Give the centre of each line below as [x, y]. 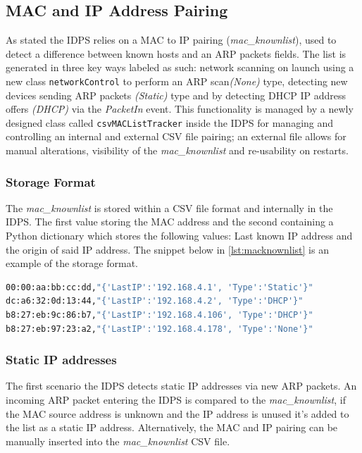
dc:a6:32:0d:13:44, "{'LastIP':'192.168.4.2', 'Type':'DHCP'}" [155, 301]
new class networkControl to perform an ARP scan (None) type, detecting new [177, 81]
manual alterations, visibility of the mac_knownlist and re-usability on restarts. [177, 150]
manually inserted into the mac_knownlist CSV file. [118, 441]
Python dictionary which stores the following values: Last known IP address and [179, 236]
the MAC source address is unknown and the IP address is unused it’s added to [177, 413]
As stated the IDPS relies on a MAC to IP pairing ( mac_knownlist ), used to [171, 40]
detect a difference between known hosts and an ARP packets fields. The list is [176, 53]
